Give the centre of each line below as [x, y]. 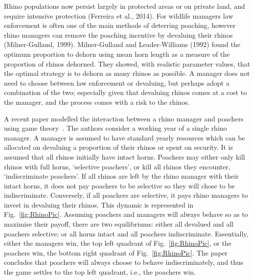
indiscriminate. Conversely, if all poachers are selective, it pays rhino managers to [126, 195]
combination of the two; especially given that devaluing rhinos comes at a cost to [126, 92]
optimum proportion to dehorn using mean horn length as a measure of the [117, 54]
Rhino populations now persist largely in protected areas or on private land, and [125, 6]
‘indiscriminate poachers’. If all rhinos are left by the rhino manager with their [121, 176]
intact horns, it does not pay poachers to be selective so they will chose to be [119, 185]
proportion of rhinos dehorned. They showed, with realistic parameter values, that [127, 63]
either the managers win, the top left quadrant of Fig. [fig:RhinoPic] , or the [118, 243]
